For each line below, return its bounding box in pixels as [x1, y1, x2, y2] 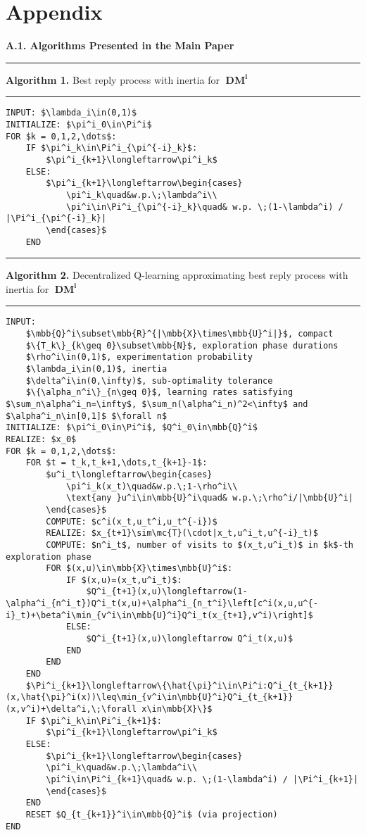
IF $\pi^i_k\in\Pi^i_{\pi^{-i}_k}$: [25, 143, 198, 153]
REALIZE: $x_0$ [6, 434, 77, 444]
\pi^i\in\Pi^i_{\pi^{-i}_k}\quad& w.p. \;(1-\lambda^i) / [65, 201, 343, 212]
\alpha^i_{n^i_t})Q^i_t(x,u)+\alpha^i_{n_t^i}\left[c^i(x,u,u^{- [6, 598, 318, 609]
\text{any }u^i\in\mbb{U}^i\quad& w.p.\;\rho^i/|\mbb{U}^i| [65, 493, 353, 503]
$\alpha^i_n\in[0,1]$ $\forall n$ [6, 410, 168, 421]
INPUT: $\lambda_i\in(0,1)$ [6, 108, 137, 118]
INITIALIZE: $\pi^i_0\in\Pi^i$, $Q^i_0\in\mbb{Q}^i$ [6, 422, 258, 433]
